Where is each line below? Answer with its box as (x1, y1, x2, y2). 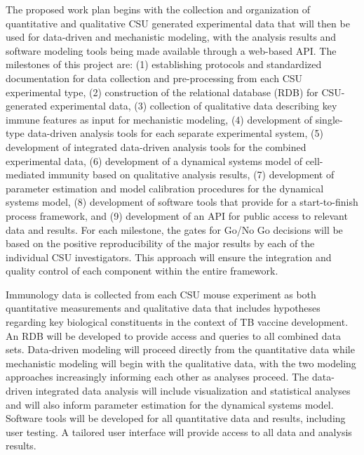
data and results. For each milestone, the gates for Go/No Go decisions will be (6, 222, 343, 237)
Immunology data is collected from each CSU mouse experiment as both (6, 286, 316, 301)
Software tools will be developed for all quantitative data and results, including (6, 411, 346, 426)
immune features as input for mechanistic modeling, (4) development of (6, 112, 313, 126)
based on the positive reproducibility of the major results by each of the (6, 236, 315, 251)
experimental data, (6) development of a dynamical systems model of (6, 153, 302, 168)
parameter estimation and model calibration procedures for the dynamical (6, 180, 324, 195)
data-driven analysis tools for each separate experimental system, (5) (27, 126, 323, 140)
